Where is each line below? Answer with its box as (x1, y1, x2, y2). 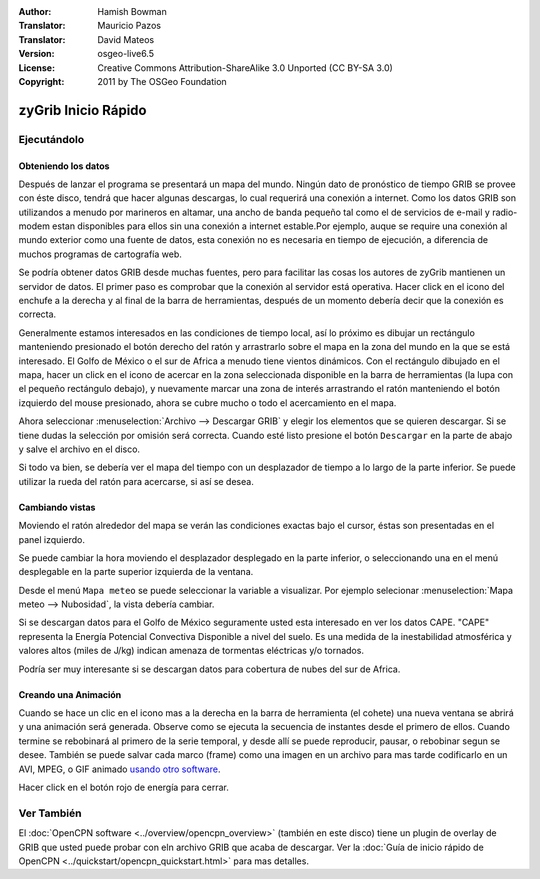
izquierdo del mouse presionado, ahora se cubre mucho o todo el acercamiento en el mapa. (18, 396, 397, 409)
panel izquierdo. (18, 533, 85, 545)
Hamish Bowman (97, 6, 167, 17)
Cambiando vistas (18, 501, 96, 513)
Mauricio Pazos (97, 20, 162, 32)
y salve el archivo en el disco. (18, 443, 140, 455)
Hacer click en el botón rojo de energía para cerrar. (18, 781, 229, 793)
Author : (18, 6, 52, 17)
